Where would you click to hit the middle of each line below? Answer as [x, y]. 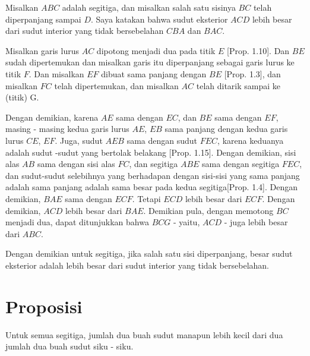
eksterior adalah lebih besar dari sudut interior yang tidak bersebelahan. [137, 265]
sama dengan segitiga [241, 164]
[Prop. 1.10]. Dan [258, 50]
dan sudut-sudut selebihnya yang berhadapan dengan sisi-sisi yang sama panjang [153, 175]
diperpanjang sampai [43, 19]
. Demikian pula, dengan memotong [208, 210]
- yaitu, [186, 222]
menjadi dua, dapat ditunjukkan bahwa [77, 222]
